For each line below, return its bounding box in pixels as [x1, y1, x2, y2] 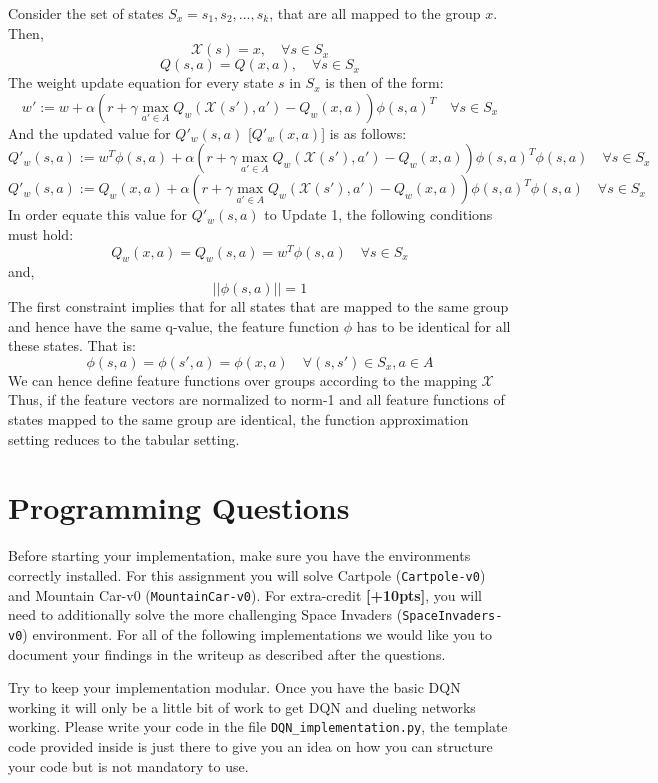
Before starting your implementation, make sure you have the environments [8, 545, 471, 566]
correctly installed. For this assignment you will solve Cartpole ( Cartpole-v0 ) [8, 564, 486, 585]
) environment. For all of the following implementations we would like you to [22, 623, 493, 644]
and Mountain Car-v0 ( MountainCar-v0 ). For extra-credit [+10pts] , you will [8, 584, 482, 605]
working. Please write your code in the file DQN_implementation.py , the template [8, 716, 508, 737]
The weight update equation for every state [8, 72, 274, 93]
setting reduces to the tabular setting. [8, 428, 240, 449]
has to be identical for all [356, 315, 511, 336]
